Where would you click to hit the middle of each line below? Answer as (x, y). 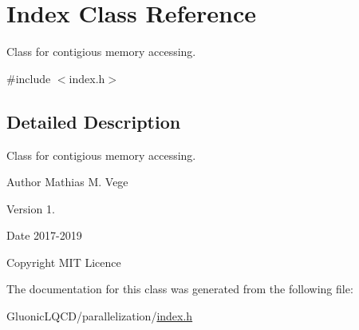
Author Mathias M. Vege (67, 182)
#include (29, 78)
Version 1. (31, 208)
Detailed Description (94, 121)
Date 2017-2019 (44, 235)
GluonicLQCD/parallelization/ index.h (100, 316)
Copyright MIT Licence (64, 262)
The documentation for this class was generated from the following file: (180, 289)
